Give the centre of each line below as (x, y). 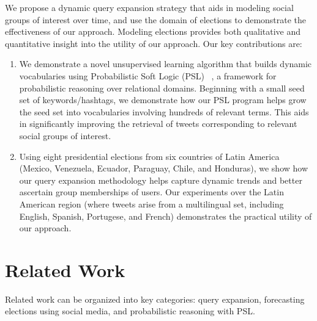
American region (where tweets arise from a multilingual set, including (151, 204)
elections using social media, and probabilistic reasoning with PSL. (130, 311)
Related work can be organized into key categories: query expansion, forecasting (155, 299)
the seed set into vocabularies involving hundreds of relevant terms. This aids (164, 111)
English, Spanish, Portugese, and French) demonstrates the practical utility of (166, 216)
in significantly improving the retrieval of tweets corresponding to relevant (158, 124)
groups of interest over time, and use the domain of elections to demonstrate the (156, 19)
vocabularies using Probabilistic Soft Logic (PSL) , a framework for (148, 75)
